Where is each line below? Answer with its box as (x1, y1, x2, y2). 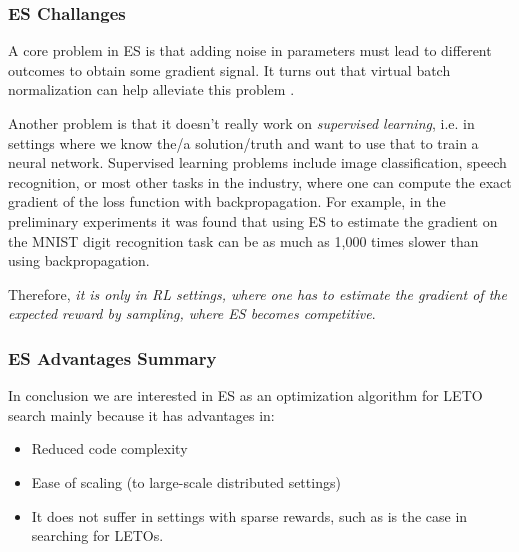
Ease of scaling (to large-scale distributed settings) (31, 471, 341, 492)
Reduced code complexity (31, 438, 188, 459)
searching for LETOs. (31, 525, 164, 546)
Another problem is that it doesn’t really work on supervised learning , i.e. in (8, 113, 475, 133)
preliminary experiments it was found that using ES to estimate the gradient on (8, 210, 498, 231)
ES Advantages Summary (8, 345, 217, 370)
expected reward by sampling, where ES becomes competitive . (8, 303, 376, 324)
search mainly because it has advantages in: (8, 404, 275, 425)
